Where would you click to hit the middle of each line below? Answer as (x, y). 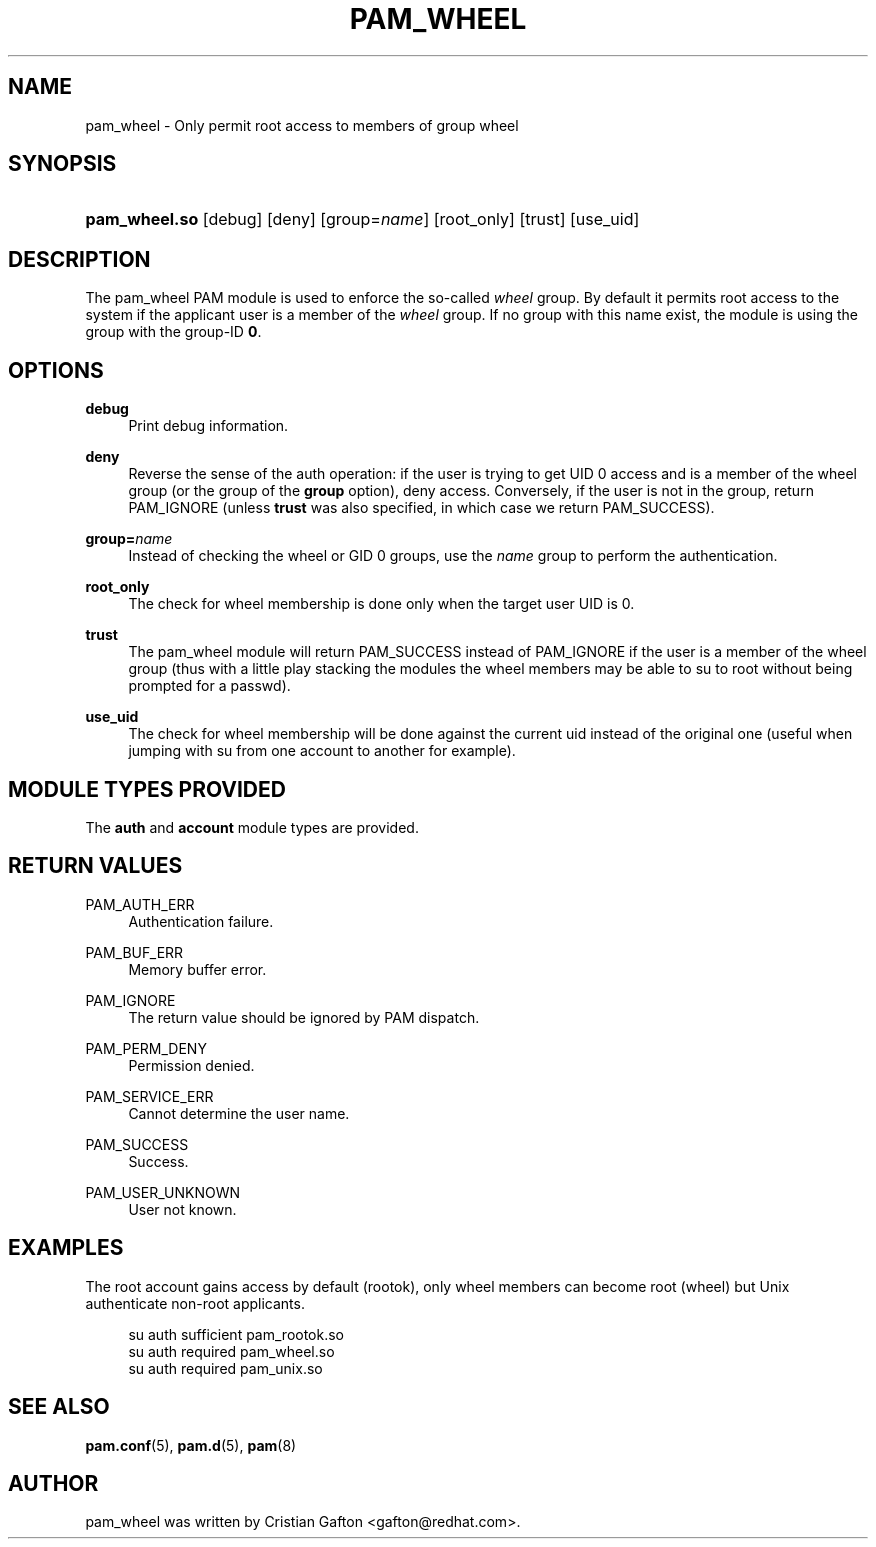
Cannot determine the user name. (239, 1113)
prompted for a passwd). (209, 686)
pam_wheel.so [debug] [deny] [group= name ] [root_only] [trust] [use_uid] (362, 219)
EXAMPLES (66, 1248)
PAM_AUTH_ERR (140, 904)
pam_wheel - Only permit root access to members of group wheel (302, 125)
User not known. (182, 1209)
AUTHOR (53, 1483)
